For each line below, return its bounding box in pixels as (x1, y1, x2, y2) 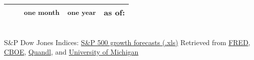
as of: (104, 6, 125, 18)
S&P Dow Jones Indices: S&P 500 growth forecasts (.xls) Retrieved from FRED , (4, 37, 251, 47)
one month (24, 7, 60, 17)
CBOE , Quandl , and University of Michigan (4, 47, 139, 57)
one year (67, 7, 96, 17)
